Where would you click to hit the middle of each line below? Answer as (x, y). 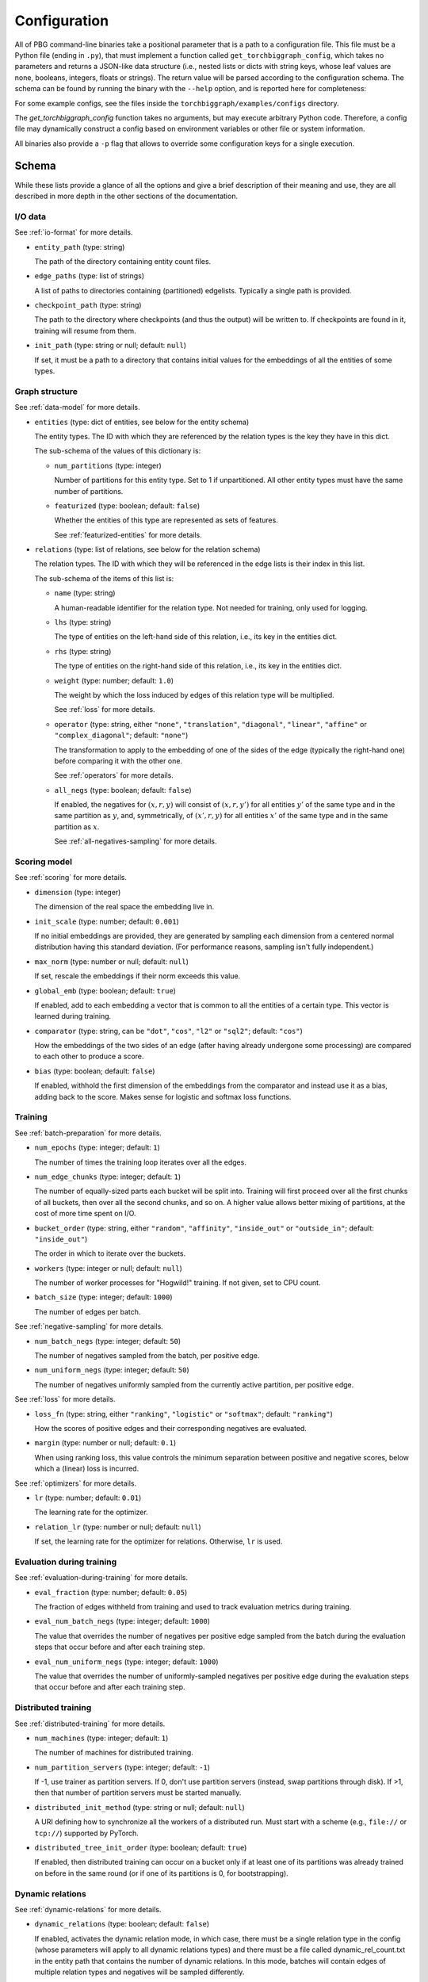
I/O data (31, 216)
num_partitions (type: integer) (108, 465)
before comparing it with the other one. (118, 760)
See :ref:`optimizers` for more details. (76, 1483)
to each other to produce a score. (89, 1056)
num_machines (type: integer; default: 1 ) (101, 1738)
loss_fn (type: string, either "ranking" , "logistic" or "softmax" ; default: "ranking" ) (183, 1414)
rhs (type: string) (83, 651)
